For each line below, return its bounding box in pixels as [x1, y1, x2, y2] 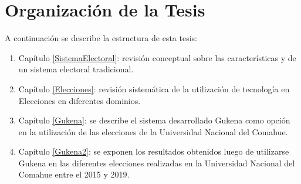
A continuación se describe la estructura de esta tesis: [5, 32, 197, 44]
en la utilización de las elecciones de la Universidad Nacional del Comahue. [18, 125, 288, 138]
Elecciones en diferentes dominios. [18, 94, 141, 106]
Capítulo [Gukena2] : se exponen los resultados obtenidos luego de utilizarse [18, 145, 289, 158]
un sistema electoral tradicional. [18, 63, 134, 75]
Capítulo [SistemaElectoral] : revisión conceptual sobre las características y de [18, 51, 296, 63]
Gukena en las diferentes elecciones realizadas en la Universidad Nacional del [18, 156, 295, 169]
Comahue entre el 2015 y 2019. [18, 168, 130, 180]
